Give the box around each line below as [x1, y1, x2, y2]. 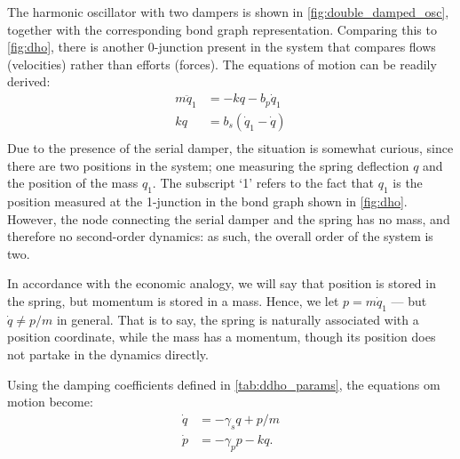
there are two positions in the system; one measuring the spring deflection [7, 156, 409, 174]
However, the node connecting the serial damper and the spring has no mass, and [7, 209, 450, 228]
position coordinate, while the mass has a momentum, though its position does [7, 327, 436, 346]
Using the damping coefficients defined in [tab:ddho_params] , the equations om [7, 374, 440, 393]
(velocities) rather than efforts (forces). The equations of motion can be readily [7, 54, 437, 73]
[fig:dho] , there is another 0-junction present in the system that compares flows [7, 37, 436, 56]
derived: [7, 72, 51, 91]
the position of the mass [7, 173, 139, 192]
